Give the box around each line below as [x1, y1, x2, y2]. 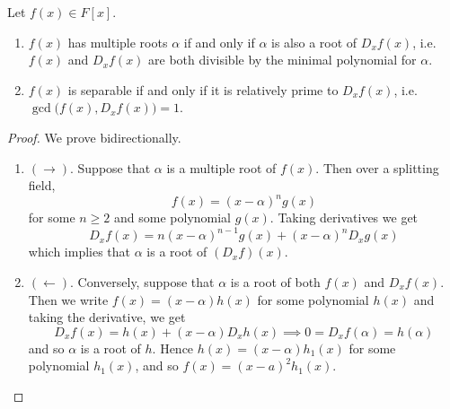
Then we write [28, 290, 109, 309]
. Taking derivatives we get [269, 208, 419, 227]
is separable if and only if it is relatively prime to [67, 80, 339, 99]
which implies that [28, 242, 131, 261]
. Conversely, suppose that [70, 272, 215, 291]
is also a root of [271, 32, 357, 51]
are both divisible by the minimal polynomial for [148, 50, 417, 69]
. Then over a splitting [315, 158, 439, 177]
